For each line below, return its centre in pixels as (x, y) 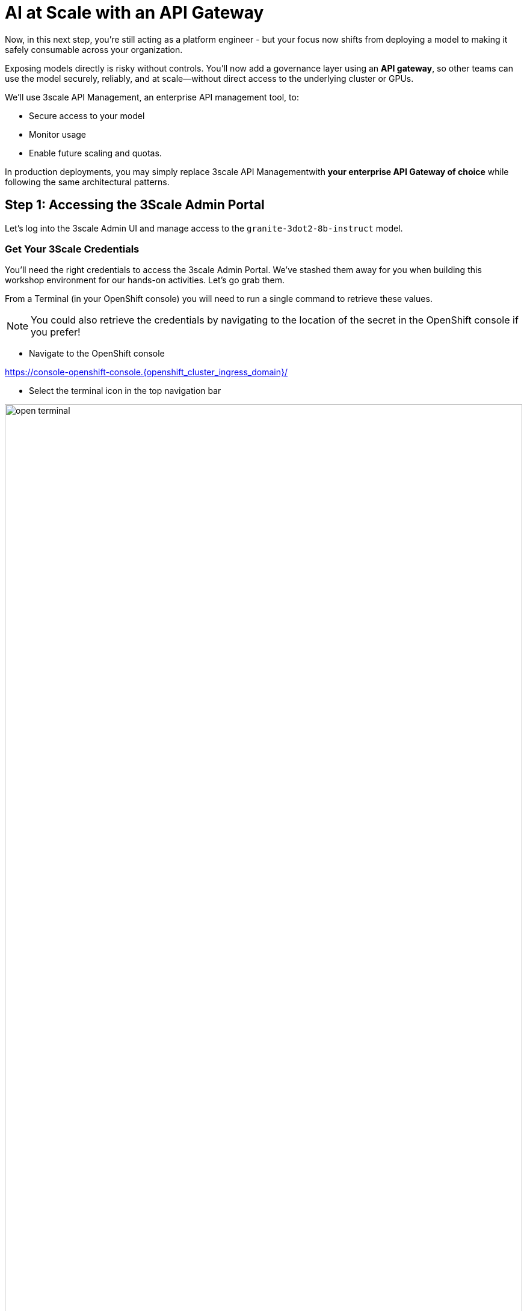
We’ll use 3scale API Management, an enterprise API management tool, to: (152, 97)
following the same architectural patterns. (87, 182)
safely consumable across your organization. (94, 49)
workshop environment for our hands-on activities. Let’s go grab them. (145, 280)
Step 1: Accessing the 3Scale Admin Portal (135, 205)
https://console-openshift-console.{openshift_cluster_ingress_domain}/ (146, 372)
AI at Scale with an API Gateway (134, 13)
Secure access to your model (87, 115)
